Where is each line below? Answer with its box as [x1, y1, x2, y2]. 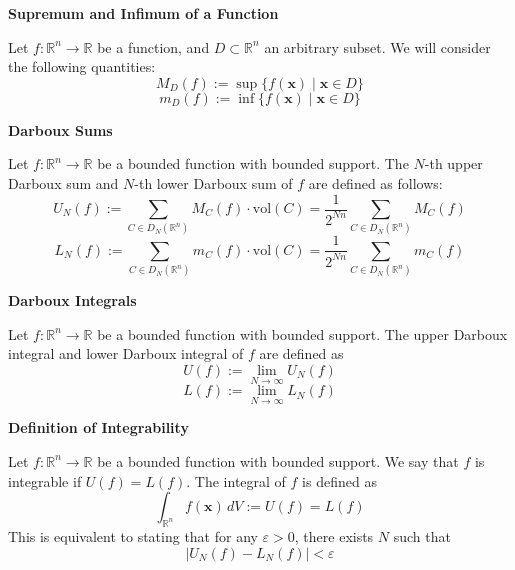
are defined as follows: [308, 172, 443, 193]
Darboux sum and [8, 172, 119, 193]
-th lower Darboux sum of [134, 172, 293, 193]
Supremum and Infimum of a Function [8, 3, 279, 23]
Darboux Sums [8, 119, 113, 140]
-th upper [424, 153, 483, 174]
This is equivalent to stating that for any [8, 525, 258, 546]
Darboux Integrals [8, 290, 137, 311]
